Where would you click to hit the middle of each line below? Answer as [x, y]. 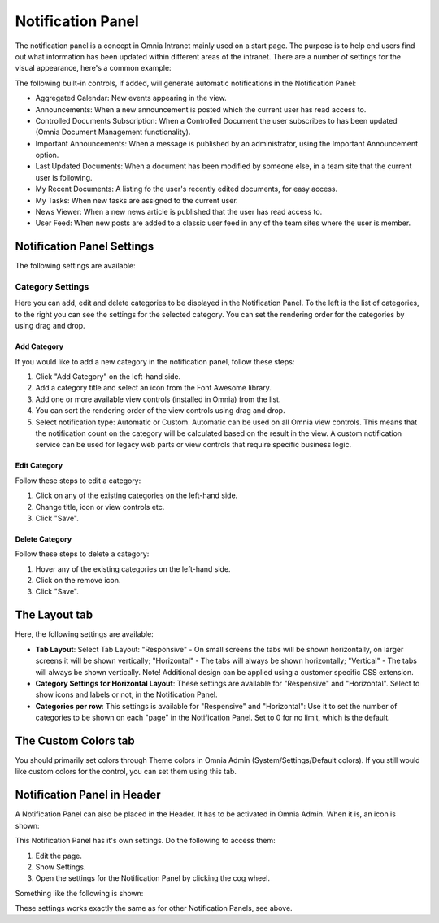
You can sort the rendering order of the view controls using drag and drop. [160, 411]
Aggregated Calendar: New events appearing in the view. [131, 98]
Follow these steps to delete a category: [82, 554]
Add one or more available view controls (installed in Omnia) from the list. [158, 399]
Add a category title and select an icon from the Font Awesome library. [153, 388]
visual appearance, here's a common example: [93, 68]
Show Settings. [61, 867]
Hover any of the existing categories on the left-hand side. [133, 568]
